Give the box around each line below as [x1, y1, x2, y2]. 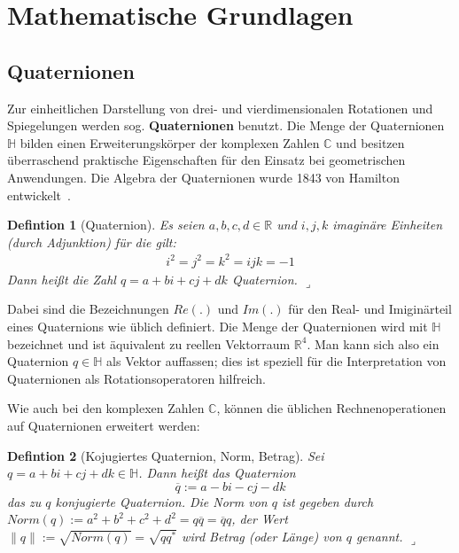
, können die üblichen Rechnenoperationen [216, 399, 447, 417]
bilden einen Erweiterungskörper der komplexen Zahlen [19, 133, 320, 152]
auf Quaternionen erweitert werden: [7, 417, 200, 435]
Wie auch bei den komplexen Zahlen [7, 399, 205, 417]
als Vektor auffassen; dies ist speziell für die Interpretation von [106, 352, 447, 370]
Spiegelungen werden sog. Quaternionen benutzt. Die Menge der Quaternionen [7, 116, 445, 135]
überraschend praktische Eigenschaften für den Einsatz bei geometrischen [7, 151, 406, 169]
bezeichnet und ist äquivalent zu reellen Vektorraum [7, 334, 291, 353]
